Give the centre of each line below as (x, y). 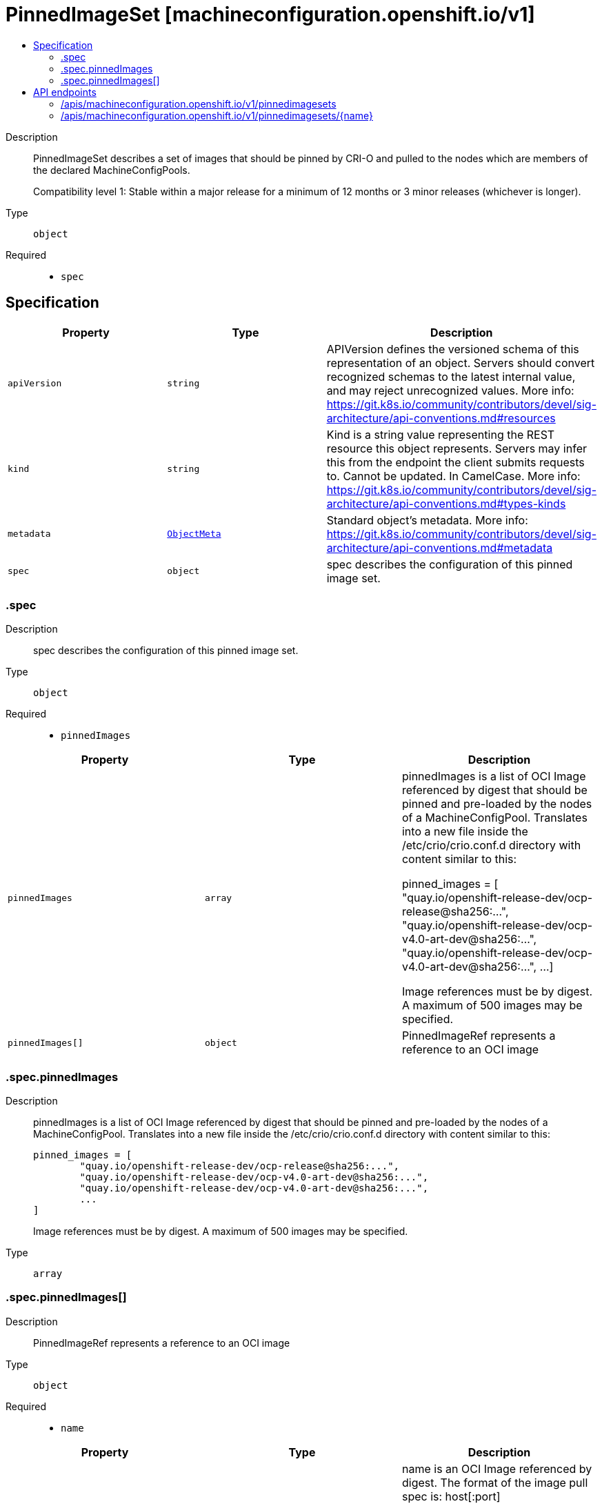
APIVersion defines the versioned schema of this (453, 349)
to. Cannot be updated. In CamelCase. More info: (453, 476)
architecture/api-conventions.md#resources (441, 418)
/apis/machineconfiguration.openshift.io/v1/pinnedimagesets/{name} (217, 115)
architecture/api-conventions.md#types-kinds (446, 503)
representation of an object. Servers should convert (461, 363)
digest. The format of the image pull (495, 1482)
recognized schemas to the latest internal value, (451, 376)
